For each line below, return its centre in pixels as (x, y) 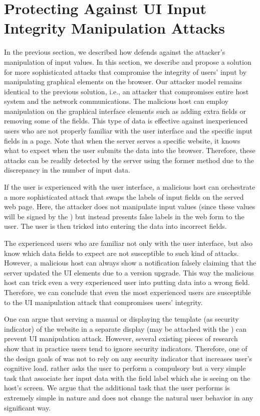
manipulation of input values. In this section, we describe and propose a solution (128, 61)
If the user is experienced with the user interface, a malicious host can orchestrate (130, 187)
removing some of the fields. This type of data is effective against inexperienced (126, 121)
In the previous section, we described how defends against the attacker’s (115, 52)
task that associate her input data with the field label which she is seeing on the (127, 378)
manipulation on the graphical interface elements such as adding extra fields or (125, 111)
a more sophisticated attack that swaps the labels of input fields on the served (124, 196)
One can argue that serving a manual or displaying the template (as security (121, 319)
